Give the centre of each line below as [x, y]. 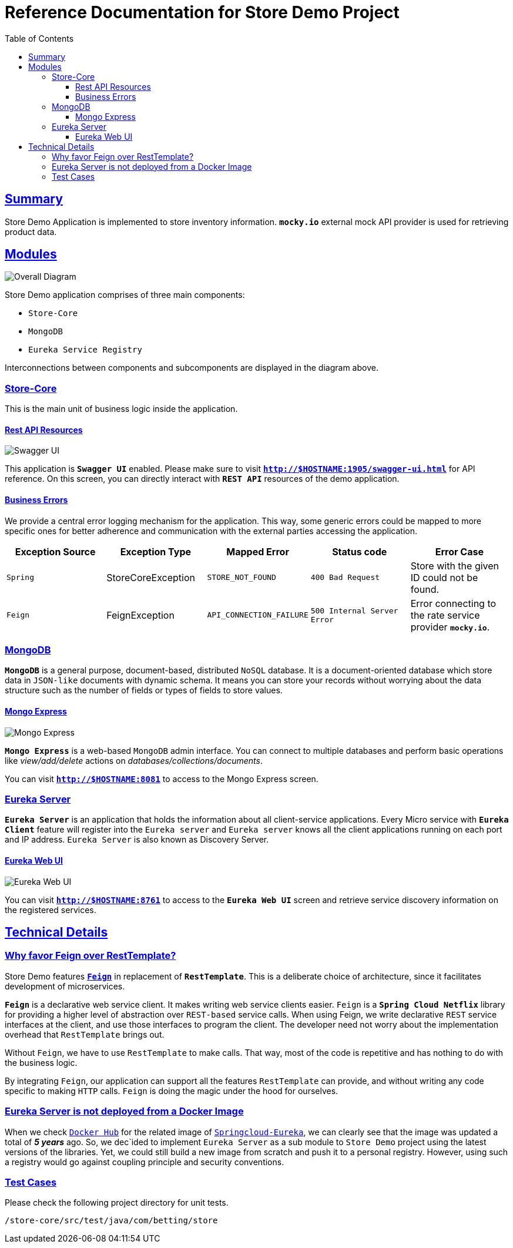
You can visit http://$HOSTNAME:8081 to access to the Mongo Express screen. [162, 779]
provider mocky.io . [450, 627]
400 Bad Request [345, 578]
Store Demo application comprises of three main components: [125, 295]
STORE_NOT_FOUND [242, 578]
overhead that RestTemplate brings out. [85, 1034]
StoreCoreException [151, 577]
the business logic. [41, 1062]
